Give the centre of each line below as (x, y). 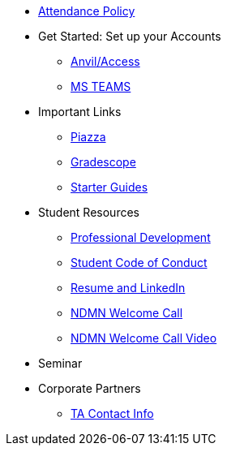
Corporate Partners (90, 388)
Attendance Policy (87, 11)
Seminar (60, 363)
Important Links (80, 112)
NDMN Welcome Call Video (144, 338)
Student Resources (89, 212)
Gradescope (103, 162)
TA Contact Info (112, 413)
